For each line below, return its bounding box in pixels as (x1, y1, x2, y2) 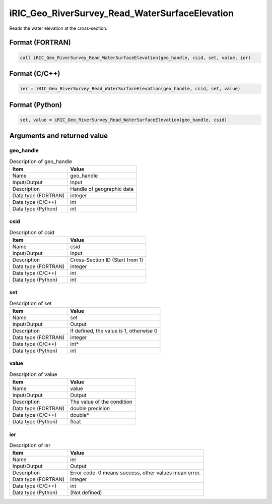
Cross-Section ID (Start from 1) (70, 256, 144, 263)
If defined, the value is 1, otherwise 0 (70, 327, 158, 334)
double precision (70, 405, 110, 412)
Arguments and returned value (9, 132, 108, 140)
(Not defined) (70, 489, 102, 496)
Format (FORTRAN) (9, 38, 71, 47)
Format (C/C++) (9, 69, 60, 78)
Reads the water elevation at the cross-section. (9, 25, 108, 31)
